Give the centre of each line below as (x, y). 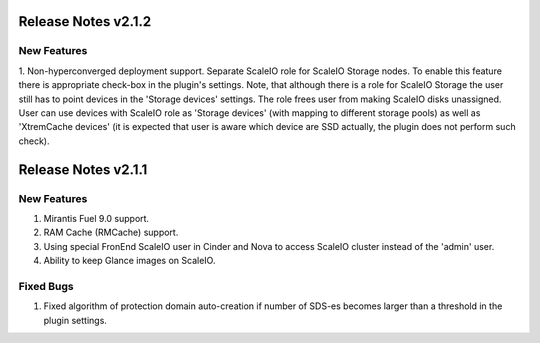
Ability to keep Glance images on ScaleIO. (129, 261)
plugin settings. (75, 320)
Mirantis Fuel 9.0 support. (96, 218)
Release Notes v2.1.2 (85, 21)
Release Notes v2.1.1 (83, 169)
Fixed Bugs (46, 286)
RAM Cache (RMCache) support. (111, 232)
